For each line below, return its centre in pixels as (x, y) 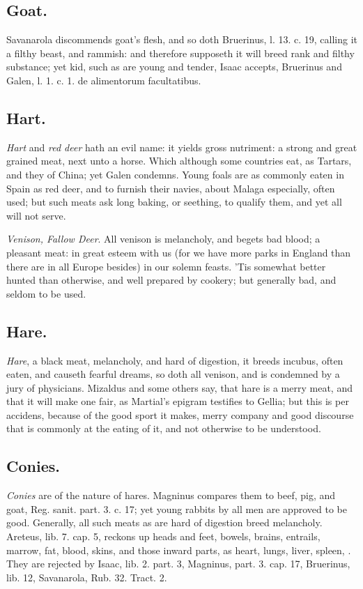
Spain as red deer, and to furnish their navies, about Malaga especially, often (171, 188)
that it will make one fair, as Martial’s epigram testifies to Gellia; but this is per (178, 401)
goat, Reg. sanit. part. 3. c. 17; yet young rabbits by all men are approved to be (177, 508)
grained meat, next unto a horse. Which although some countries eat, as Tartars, (179, 161)
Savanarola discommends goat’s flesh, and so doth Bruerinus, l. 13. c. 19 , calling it (182, 39)
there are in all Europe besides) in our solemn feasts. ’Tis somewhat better (166, 266)
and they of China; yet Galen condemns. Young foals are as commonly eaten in (175, 174)
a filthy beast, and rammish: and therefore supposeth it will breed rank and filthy (180, 53)
